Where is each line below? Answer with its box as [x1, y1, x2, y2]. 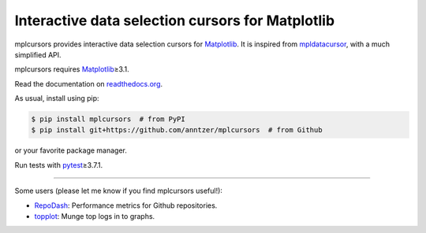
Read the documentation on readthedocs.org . [14, 79, 163, 88]
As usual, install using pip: [14, 94, 99, 103]
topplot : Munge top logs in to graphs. [34, 212, 155, 221]
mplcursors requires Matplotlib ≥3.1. [14, 65, 129, 74]
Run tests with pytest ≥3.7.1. [14, 160, 103, 169]
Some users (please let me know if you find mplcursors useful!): [14, 186, 222, 196]
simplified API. [14, 50, 62, 59]
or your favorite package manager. [14, 146, 128, 155]
